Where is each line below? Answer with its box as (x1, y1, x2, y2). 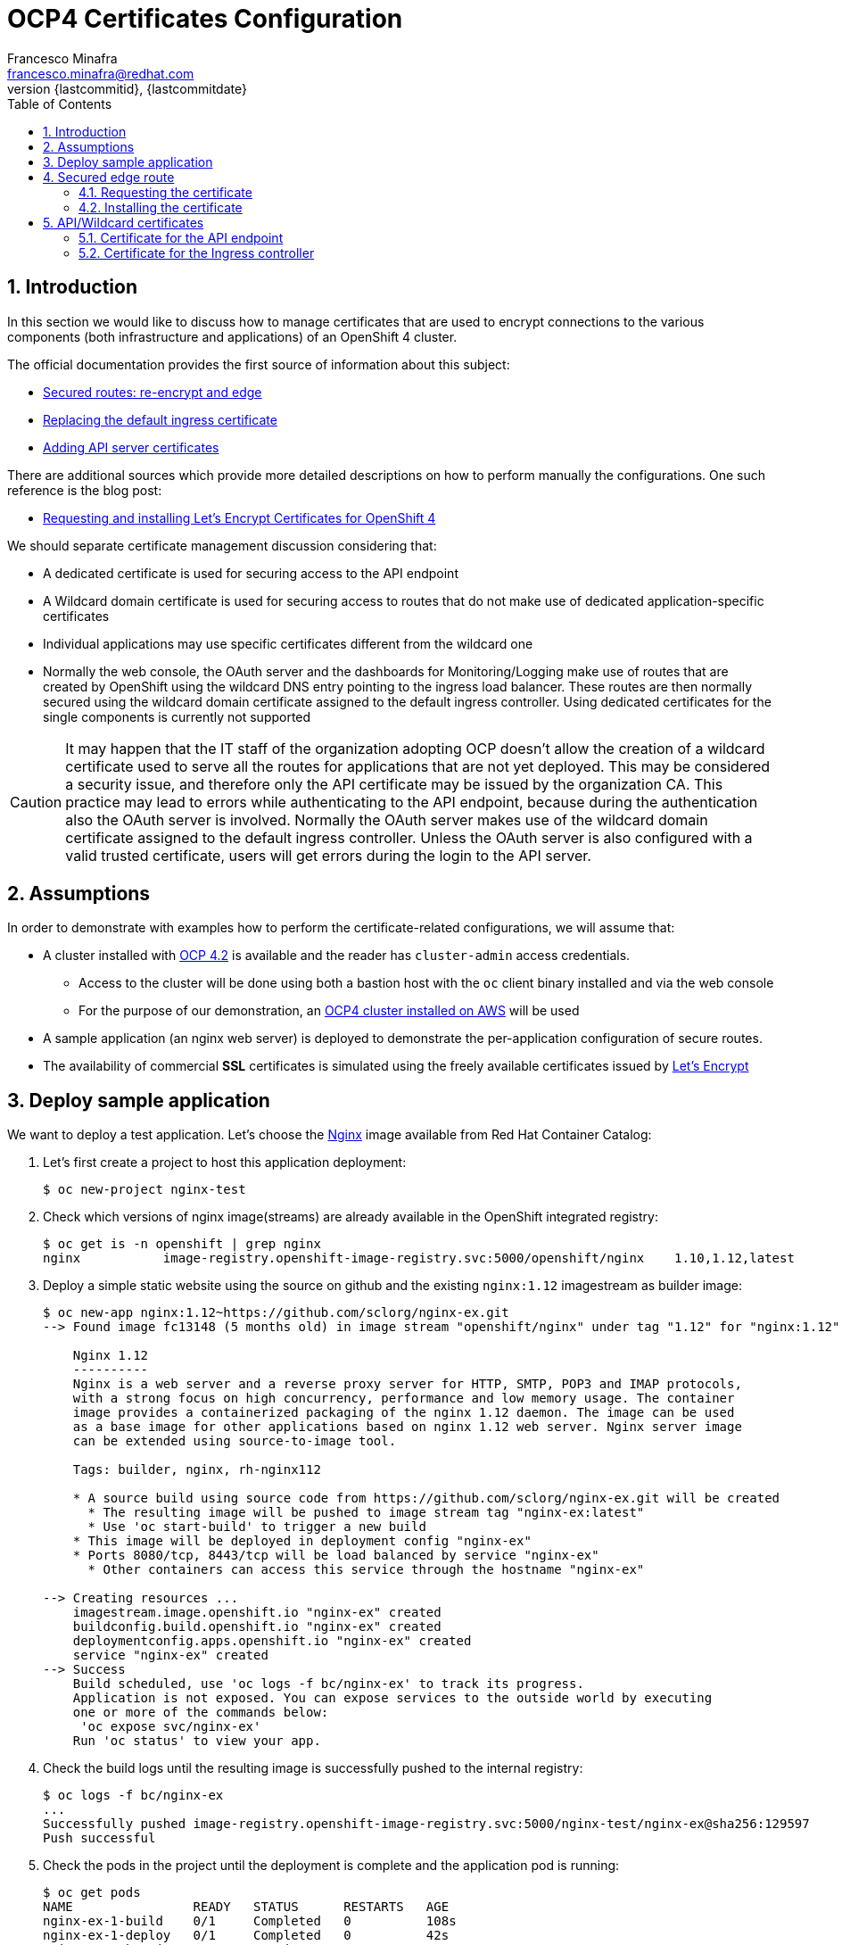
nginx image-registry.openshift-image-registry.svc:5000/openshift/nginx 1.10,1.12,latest (43, 1251, 795, 1266)
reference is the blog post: (7, 482, 162, 498)
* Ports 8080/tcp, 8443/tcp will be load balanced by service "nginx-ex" (72, 1548, 599, 1563)
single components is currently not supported (43, 708, 311, 724)
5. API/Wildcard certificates (43, 214, 204, 230)
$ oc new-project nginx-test (43, 1182, 246, 1197)
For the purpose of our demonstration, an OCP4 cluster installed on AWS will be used (78, 1003, 580, 1019)
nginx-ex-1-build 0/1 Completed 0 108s (43, 1914, 457, 1929)
